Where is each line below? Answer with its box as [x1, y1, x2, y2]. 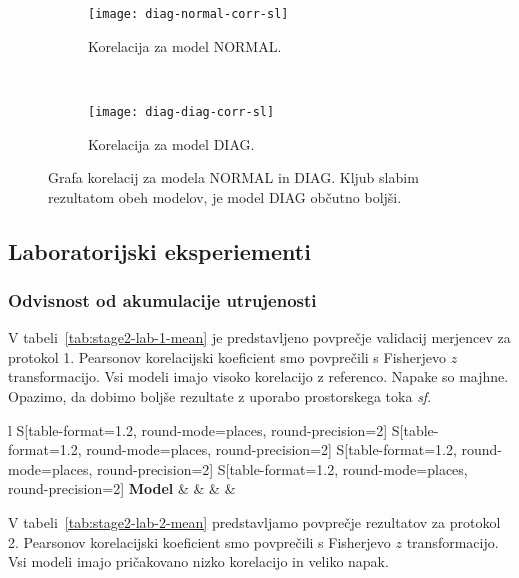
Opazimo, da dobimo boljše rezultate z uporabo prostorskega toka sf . [8, 386, 432, 407]
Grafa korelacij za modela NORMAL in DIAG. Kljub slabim [48, 167, 419, 188]
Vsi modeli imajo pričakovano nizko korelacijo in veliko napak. [8, 551, 389, 572]
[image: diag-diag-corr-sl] [88, 104, 275, 119]
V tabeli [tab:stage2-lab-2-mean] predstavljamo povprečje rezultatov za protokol [8, 512, 501, 533]
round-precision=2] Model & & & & [8, 478, 236, 499]
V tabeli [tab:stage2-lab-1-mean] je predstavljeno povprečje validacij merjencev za [8, 327, 511, 348]
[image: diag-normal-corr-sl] [88, 7, 289, 21]
